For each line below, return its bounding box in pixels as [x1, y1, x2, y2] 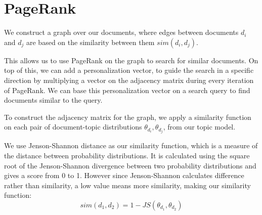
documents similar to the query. [4, 95, 103, 105]
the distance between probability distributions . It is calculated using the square [4, 150, 250, 160]
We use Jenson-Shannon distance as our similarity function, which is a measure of [4, 140, 258, 151]
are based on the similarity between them [26, 36, 155, 47]
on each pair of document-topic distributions [4, 121, 142, 132]
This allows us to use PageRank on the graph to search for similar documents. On [4, 55, 258, 65]
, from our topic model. [163, 121, 236, 132]
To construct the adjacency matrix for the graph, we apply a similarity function [4, 111, 251, 122]
